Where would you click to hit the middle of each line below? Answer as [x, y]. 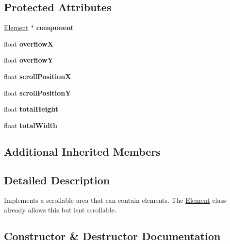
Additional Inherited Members [82, 151]
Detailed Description [57, 180]
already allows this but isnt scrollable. [60, 209]
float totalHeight [31, 109]
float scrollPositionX [38, 76]
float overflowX [29, 43]
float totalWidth [31, 125]
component [55, 27]
